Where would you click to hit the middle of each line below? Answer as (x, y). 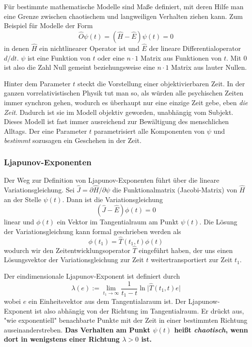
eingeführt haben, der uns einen (186, 250)
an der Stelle (23, 199)
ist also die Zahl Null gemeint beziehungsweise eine (79, 67)
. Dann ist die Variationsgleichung (113, 199)
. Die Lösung (218, 222)
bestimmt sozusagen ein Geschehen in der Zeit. (73, 140)
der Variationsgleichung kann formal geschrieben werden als (93, 231)
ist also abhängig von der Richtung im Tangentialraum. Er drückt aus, (139, 310)
